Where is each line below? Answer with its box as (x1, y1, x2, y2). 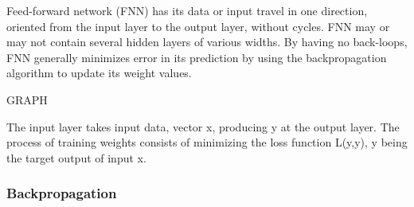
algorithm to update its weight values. (6, 64, 192, 81)
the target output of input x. (6, 149, 146, 166)
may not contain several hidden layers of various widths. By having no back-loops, (6, 33, 408, 50)
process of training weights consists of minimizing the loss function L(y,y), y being (6, 134, 408, 150)
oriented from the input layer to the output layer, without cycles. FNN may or (6, 18, 390, 34)
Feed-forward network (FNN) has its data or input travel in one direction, (6, 2, 368, 18)
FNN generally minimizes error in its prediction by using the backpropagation (6, 49, 387, 65)
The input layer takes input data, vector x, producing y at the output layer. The (6, 118, 400, 135)
